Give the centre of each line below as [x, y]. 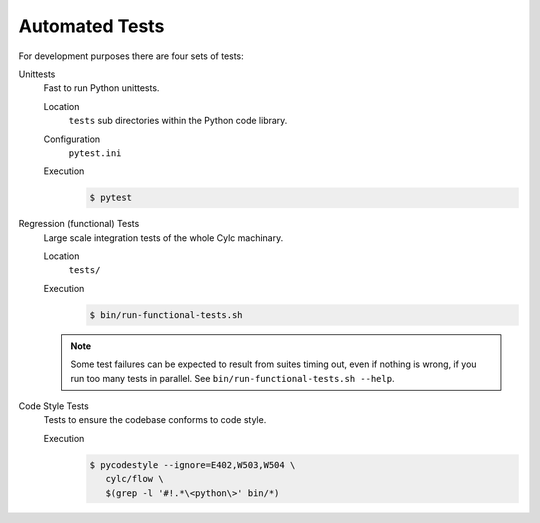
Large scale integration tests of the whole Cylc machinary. [163, 237]
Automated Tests [91, 26]
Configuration [72, 139]
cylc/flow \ [134, 479]
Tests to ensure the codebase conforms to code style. [155, 420]
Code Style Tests [53, 406]
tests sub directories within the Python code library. [178, 121]
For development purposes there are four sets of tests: [131, 56]
